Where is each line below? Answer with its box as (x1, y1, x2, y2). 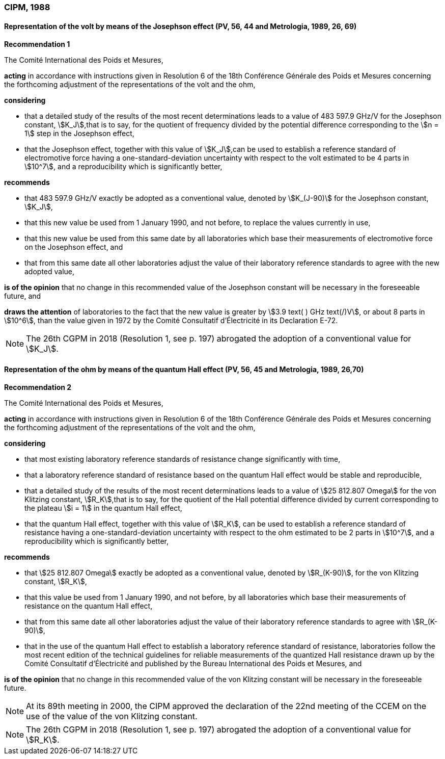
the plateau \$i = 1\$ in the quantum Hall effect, (24, 504, 182, 513)
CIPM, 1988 (4, 2, 50, 12)
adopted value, (24, 267, 75, 276)
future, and (4, 292, 41, 301)
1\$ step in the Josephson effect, (24, 129, 134, 138)
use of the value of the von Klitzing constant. (26, 711, 198, 722)
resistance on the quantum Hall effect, (24, 601, 153, 611)
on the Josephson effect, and (24, 243, 123, 252)
